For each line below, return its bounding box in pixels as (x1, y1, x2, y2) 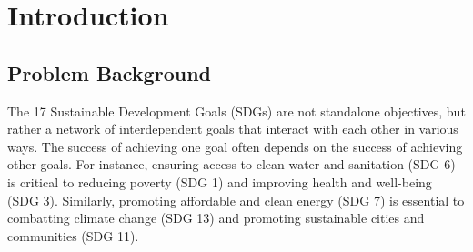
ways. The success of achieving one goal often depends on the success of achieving (7, 136, 463, 156)
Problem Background (7, 58, 211, 86)
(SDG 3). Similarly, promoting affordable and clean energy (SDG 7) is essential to (7, 190, 465, 209)
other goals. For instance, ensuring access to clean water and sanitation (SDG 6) (7, 155, 456, 174)
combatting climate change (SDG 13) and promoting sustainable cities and (7, 208, 425, 227)
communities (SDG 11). (7, 226, 139, 245)
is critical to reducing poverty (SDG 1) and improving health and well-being (7, 172, 432, 191)
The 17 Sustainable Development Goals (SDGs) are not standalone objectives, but (7, 101, 466, 120)
